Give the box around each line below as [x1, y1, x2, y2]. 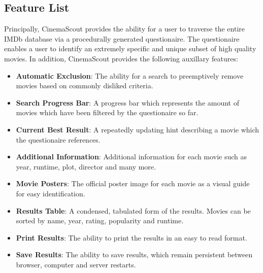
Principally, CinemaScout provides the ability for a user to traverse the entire [4, 23, 245, 34]
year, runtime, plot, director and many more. [16, 161, 156, 172]
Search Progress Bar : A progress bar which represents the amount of [16, 97, 239, 108]
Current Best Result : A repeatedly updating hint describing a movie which [16, 124, 259, 134]
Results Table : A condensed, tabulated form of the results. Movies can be [16, 205, 251, 216]
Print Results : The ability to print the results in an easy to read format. [16, 232, 247, 243]
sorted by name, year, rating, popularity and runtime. [16, 215, 184, 226]
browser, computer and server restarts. [16, 259, 136, 269]
